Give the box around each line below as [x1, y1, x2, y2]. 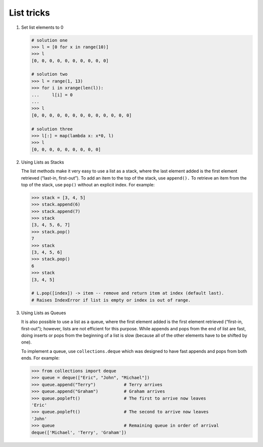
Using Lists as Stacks [21, 159, 64, 165]
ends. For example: [21, 355, 60, 361]
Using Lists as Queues [21, 310, 66, 316]
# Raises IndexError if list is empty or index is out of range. [31, 297, 191, 303]
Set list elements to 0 [21, 24, 64, 30]
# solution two [31, 71, 68, 77]
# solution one [31, 37, 68, 43]
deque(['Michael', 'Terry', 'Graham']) [31, 429, 127, 435]
